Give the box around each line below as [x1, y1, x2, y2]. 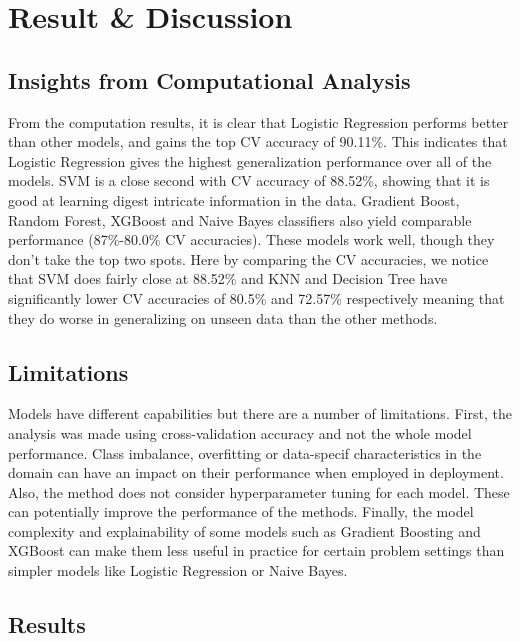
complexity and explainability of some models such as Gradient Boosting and [8, 520, 481, 541]
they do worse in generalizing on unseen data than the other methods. [8, 307, 438, 328]
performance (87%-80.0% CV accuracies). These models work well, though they [8, 229, 495, 250]
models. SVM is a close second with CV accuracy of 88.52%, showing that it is [8, 170, 490, 191]
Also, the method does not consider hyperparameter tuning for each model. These [8, 481, 510, 502]
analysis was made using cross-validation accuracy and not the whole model [8, 422, 472, 443]
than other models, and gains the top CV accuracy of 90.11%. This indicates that [8, 131, 508, 152]
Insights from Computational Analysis [8, 64, 411, 95]
